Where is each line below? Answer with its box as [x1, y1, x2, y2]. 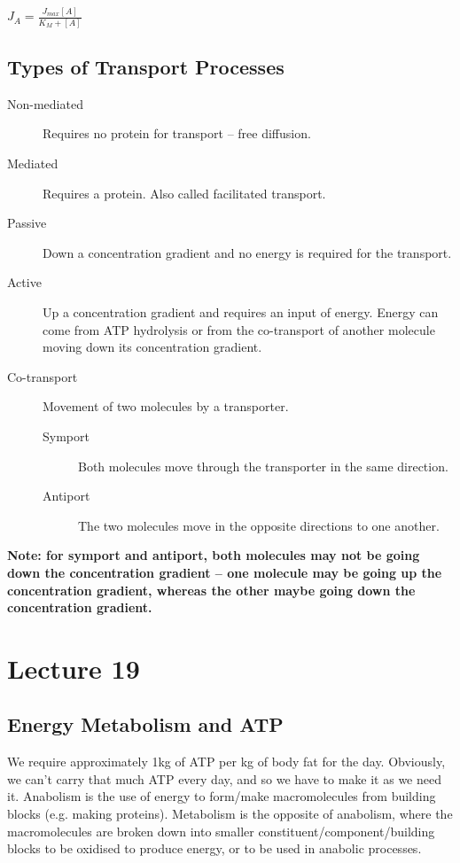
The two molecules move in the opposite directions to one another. [78, 516, 440, 534]
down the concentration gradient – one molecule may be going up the [7, 563, 442, 581]
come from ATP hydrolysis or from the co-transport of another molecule [43, 320, 435, 338]
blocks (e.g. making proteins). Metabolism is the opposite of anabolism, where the [7, 805, 453, 823]
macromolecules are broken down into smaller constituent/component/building [7, 821, 435, 840]
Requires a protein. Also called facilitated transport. [43, 183, 326, 202]
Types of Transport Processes [7, 53, 285, 81]
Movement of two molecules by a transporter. [43, 397, 289, 416]
